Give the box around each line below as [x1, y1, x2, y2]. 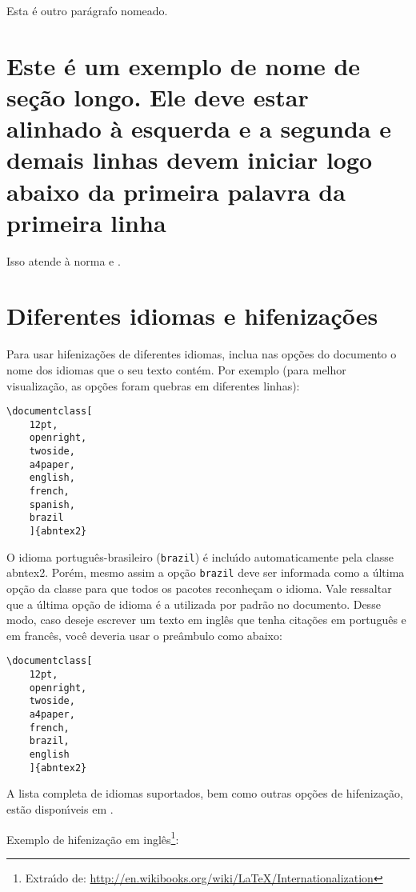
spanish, [29, 498, 75, 510]
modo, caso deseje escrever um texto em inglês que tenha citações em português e [6, 611, 406, 628]
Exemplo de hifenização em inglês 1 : [6, 828, 179, 847]
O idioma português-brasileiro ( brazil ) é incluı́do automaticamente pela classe [6, 548, 394, 565]
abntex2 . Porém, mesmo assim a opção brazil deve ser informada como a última [6, 564, 405, 581]
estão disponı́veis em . [6, 800, 114, 817]
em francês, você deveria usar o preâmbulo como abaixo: [6, 626, 282, 643]
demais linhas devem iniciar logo [6, 143, 373, 176]
